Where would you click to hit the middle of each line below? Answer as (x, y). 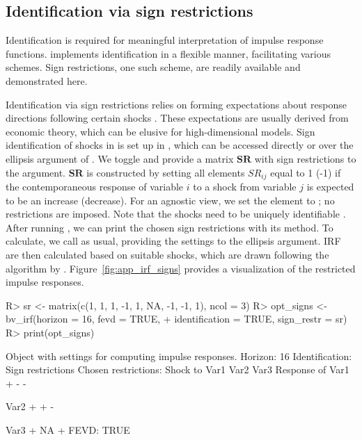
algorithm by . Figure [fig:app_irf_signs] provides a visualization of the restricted (181, 268)
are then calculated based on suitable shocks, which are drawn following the (167, 254)
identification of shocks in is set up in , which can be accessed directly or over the (180, 145)
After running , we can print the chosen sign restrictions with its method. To (170, 227)
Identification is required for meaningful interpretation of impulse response (165, 40)
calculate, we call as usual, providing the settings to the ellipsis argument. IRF (173, 241)
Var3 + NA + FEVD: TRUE (68, 429)
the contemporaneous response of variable (95, 186)
